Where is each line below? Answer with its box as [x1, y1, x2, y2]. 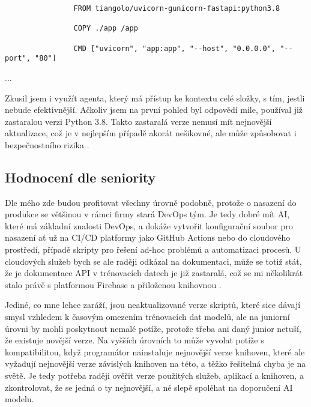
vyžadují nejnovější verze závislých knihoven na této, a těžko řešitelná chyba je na [5, 357, 306, 370]
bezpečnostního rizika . [5, 138, 89, 151]
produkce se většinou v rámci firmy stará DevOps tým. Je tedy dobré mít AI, [5, 208, 290, 220]
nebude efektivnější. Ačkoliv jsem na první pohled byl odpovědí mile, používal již [5, 103, 303, 116]
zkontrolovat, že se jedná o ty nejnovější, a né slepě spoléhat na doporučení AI [5, 381, 293, 393]
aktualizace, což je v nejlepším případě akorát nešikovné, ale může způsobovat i [5, 127, 297, 139]
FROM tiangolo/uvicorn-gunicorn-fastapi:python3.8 [73, 4, 280, 13]
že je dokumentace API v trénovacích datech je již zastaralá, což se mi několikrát [5, 267, 303, 279]
